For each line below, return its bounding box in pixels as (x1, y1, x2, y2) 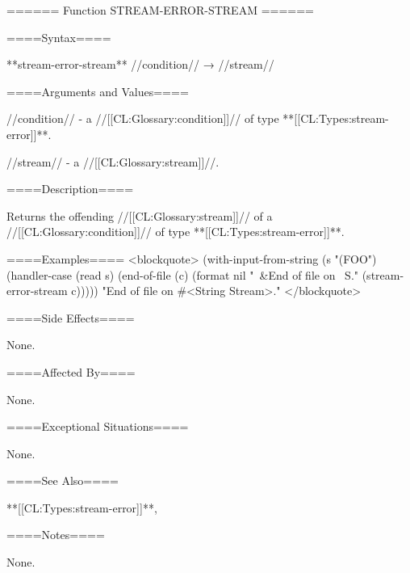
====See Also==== (6, 472, 119, 489)
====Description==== (6, 180, 134, 197)
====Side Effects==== (6, 309, 135, 326)
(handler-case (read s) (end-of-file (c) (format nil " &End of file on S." (6, 266, 359, 283)
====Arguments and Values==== (6, 82, 189, 99)
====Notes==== (6, 526, 105, 543)
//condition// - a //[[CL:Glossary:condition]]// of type (6, 110, 279, 127)
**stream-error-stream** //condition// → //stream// (6, 56, 274, 73)
